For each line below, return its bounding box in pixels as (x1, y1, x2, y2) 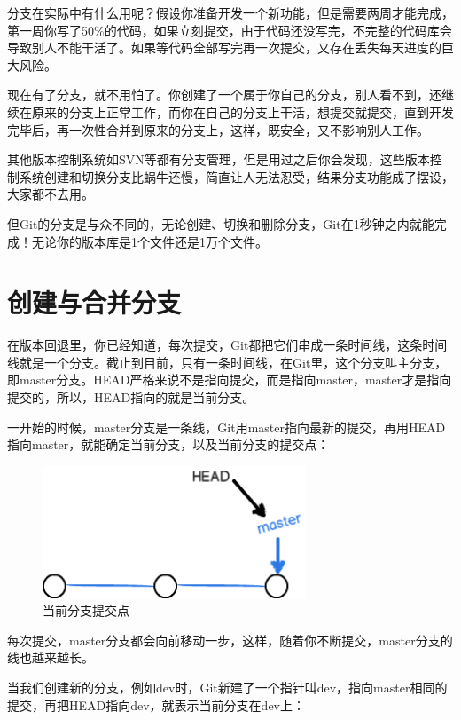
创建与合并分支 (7, 284, 182, 320)
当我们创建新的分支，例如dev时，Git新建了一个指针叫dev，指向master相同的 (7, 678, 448, 697)
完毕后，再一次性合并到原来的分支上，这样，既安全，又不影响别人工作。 (7, 120, 429, 138)
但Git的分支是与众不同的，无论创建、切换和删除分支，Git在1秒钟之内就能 (7, 214, 434, 233)
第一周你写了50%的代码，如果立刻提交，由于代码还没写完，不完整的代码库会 (7, 20, 452, 39)
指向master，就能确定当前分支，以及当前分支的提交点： (7, 435, 330, 454)
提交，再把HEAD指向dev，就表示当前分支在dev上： (7, 695, 306, 714)
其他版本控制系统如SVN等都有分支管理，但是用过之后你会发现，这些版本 (7, 150, 430, 169)
